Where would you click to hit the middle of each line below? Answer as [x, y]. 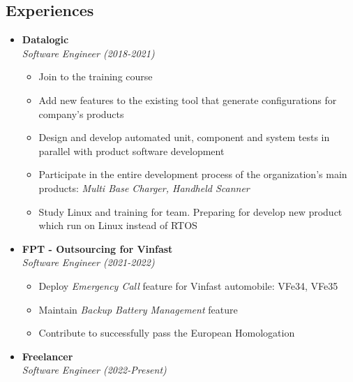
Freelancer [47, 356]
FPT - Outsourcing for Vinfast [97, 248]
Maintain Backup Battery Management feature [138, 309]
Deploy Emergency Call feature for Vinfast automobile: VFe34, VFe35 [188, 285]
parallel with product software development [132, 150]
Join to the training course [96, 76]
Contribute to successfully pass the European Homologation [167, 333]
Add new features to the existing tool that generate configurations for [188, 100]
